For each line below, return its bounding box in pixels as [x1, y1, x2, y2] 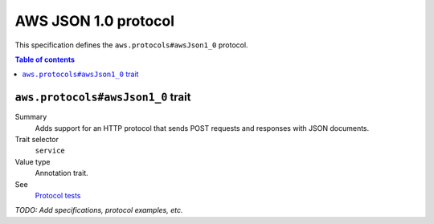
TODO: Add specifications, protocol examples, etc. [14, 206, 183, 215]
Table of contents [14, 55, 76, 64]
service [35, 146, 66, 156]
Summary [14, 112, 47, 122]
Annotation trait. [35, 169, 88, 178]
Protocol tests [35, 190, 81, 200]
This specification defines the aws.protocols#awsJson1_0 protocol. [14, 40, 248, 50]
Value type [14, 157, 51, 166]
